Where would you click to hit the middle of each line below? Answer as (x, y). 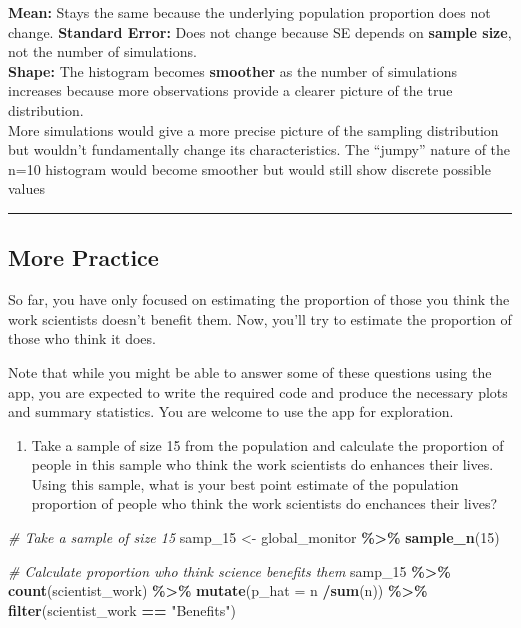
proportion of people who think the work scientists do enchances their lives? (264, 503)
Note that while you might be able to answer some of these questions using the (250, 371)
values (27, 188)
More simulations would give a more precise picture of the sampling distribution (253, 129)
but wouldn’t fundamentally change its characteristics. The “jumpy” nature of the (259, 149)
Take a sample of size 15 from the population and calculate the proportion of (267, 444)
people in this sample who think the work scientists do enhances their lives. (262, 464)
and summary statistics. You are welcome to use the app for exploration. (231, 411)
